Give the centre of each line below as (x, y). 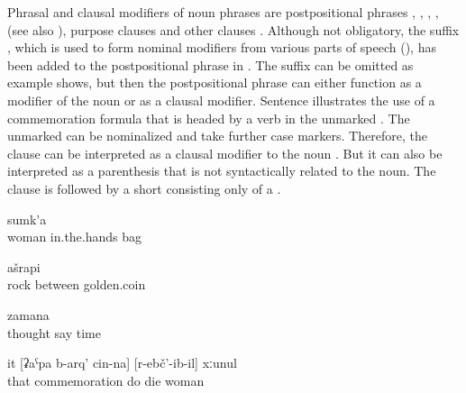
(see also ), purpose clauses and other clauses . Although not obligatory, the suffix (233, 29)
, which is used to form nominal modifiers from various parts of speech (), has (222, 47)
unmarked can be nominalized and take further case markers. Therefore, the (217, 136)
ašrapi (24, 266)
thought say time (54, 332)
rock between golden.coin (77, 284)
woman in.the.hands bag (75, 237)
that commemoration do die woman (106, 380)
